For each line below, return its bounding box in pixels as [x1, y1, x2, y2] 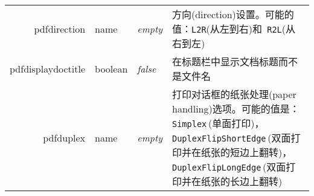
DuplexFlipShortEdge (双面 [172, 131, 291, 145]
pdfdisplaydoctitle [10, 61, 86, 76]
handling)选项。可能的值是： [172, 102, 300, 116]
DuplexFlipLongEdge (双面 [172, 160, 286, 174]
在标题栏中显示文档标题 [172, 54, 279, 68]
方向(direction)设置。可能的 [172, 7, 294, 21]
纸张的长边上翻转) [201, 174, 283, 188]
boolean [95, 61, 128, 76]
